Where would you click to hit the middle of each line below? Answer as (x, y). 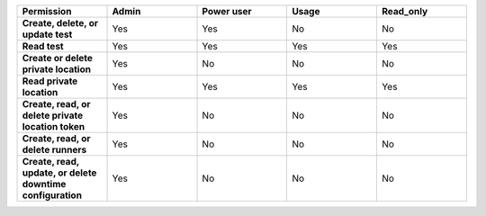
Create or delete (58, 58)
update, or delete (59, 173)
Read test (43, 46)
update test (47, 34)
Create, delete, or (60, 23)
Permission (47, 11)
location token (54, 126)
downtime (44, 184)
